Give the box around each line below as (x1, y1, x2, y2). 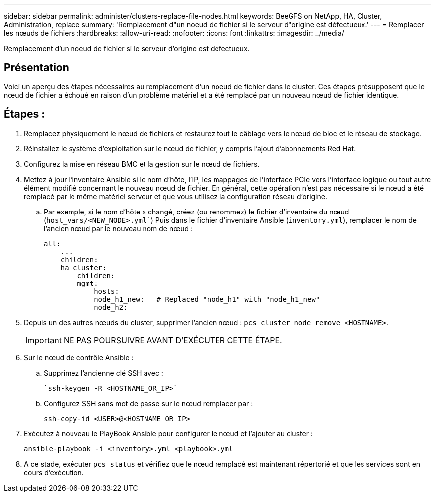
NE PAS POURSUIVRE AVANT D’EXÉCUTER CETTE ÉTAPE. (63, 335, 282, 345)
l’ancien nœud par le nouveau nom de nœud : (44, 224, 193, 233)
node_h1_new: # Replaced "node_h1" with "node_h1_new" (94, 295, 320, 303)
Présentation (4, 61, 69, 74)
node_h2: (94, 303, 128, 311)
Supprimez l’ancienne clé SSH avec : (44, 368, 163, 377)
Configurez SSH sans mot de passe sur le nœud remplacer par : (44, 399, 253, 408)
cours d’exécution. (24, 468, 84, 477)
